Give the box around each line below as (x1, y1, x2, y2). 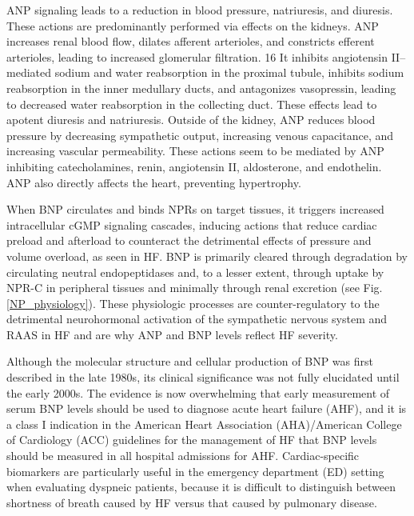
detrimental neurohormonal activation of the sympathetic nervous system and (6, 310, 388, 327)
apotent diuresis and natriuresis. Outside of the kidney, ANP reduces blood (6, 111, 376, 128)
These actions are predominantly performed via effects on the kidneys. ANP (6, 17, 379, 34)
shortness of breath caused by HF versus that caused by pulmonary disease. (6, 494, 377, 510)
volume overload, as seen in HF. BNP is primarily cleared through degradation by (6, 247, 408, 264)
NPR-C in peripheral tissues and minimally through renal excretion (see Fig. (6, 279, 383, 296)
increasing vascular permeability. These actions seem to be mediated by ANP (6, 142, 384, 159)
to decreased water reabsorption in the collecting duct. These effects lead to (6, 95, 377, 112)
